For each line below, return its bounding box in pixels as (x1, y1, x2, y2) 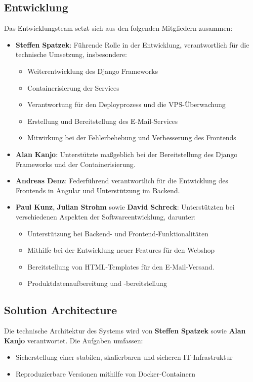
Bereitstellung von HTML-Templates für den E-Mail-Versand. (27, 261, 214, 272)
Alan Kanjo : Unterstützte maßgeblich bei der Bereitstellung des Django (15, 149, 238, 159)
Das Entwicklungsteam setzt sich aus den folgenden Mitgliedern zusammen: (4, 23, 233, 33)
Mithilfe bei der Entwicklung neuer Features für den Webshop (27, 245, 215, 255)
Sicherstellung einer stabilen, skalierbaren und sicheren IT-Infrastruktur (15, 352, 233, 362)
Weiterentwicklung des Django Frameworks (27, 65, 158, 76)
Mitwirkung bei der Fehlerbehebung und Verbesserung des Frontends (27, 132, 236, 143)
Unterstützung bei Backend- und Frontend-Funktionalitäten (27, 228, 209, 238)
